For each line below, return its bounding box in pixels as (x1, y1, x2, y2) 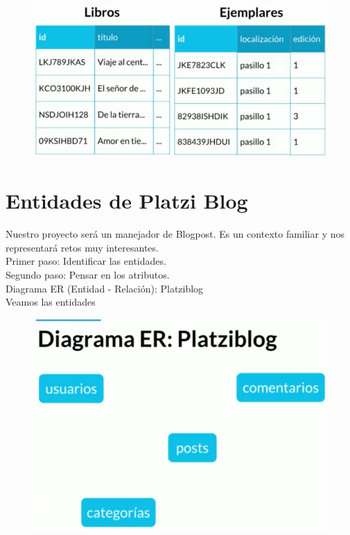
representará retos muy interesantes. (6, 240, 159, 254)
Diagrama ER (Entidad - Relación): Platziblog (6, 281, 204, 295)
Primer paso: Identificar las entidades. (6, 254, 166, 268)
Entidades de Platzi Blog (6, 186, 248, 215)
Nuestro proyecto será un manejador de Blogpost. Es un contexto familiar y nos (6, 227, 345, 241)
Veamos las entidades (6, 295, 96, 309)
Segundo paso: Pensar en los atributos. (6, 267, 170, 282)
